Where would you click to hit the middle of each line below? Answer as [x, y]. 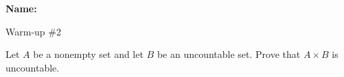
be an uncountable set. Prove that [229, 54]
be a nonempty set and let [88, 54]
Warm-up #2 [33, 31]
